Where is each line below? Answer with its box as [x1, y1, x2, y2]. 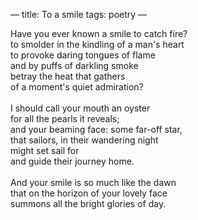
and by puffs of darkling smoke [10, 60, 139, 71]
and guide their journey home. [10, 155, 135, 167]
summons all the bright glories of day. [10, 198, 167, 209]
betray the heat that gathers [10, 70, 126, 82]
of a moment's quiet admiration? [10, 81, 144, 93]
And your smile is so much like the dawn [10, 177, 177, 188]
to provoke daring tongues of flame [10, 49, 156, 61]
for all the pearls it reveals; [10, 113, 120, 124]
